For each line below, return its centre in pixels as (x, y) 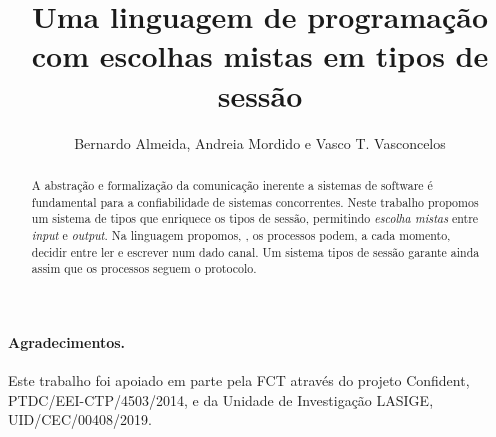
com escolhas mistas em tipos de (260, 55)
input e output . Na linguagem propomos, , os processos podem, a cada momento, (241, 234)
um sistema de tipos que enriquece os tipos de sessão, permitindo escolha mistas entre (255, 218)
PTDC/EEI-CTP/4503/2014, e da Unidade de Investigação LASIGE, (221, 399)
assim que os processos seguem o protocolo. (144, 268)
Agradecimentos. (67, 341)
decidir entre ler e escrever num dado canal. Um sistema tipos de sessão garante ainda (255, 251)
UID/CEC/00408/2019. (80, 419)
